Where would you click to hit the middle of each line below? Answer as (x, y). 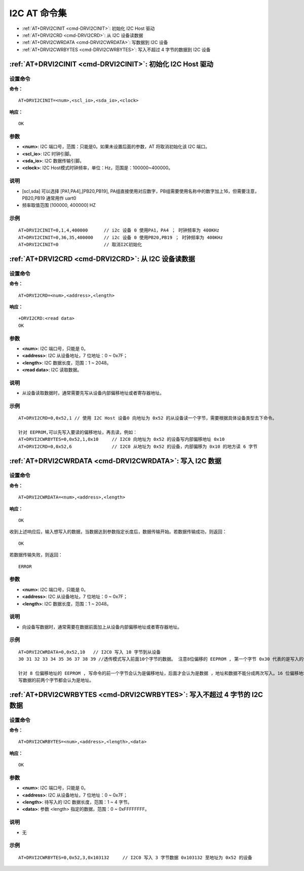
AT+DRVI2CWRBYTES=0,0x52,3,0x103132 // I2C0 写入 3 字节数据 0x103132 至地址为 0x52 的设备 (136, 857)
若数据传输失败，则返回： (36, 555)
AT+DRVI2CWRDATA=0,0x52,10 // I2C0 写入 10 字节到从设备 (90, 652)
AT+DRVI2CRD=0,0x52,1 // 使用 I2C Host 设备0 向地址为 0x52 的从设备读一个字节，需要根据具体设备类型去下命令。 (148, 418)
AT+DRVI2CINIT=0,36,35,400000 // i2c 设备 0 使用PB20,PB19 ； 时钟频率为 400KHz (121, 237)
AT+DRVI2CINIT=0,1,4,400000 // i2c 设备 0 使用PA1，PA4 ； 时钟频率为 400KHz (119, 230)
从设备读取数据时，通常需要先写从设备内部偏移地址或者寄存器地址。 (93, 393)
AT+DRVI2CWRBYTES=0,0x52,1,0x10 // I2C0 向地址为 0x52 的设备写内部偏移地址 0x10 (122, 439)
